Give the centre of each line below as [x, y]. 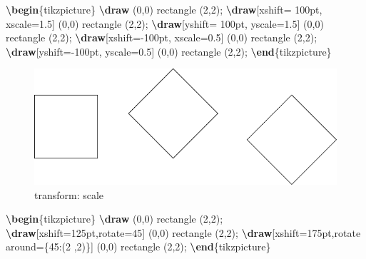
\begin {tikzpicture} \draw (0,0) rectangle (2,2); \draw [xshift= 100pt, [164, 9]
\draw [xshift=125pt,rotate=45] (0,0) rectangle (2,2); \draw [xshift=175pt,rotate [183, 232]
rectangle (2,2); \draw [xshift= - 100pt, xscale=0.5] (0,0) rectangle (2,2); [162, 37]
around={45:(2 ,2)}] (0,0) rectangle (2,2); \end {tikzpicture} [138, 247]
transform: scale [69, 194]
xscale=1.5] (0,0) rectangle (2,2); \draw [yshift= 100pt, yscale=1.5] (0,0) [165, 23]
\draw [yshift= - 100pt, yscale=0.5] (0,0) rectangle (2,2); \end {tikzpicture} [169, 51]
